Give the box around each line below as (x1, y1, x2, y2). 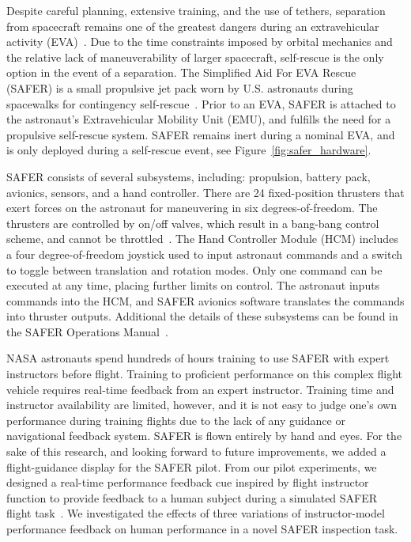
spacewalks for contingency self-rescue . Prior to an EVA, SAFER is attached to (6, 95, 396, 112)
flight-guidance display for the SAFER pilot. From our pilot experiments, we (6, 458, 377, 475)
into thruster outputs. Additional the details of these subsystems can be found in (6, 308, 398, 324)
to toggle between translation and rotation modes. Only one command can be (6, 261, 383, 278)
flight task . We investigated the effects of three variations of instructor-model (6, 505, 385, 521)
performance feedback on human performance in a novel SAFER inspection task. (6, 521, 398, 536)
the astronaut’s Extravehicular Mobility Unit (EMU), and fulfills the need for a (6, 111, 391, 127)
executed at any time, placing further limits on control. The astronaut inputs (6, 277, 380, 294)
